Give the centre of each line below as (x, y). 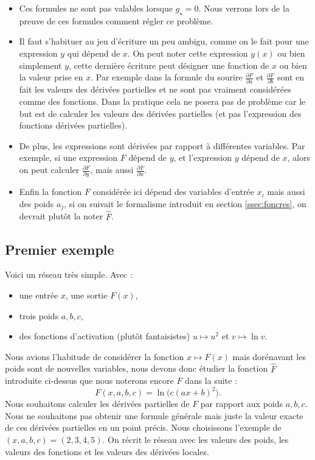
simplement (40, 65)
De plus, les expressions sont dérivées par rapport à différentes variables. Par (162, 145)
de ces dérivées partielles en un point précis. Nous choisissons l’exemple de (143, 427)
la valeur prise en (51, 77)
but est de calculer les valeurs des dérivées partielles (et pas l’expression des (160, 113)
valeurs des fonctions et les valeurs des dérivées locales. (107, 451)
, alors (299, 157)
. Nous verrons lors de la (244, 8)
